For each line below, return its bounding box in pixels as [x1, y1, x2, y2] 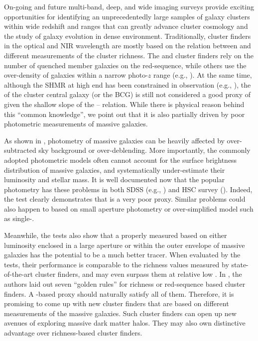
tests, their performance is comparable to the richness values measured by [4, 259, 229, 269]
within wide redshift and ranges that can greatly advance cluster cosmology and [4, 21, 248, 31]
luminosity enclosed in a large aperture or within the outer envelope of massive [4, 239, 245, 250]
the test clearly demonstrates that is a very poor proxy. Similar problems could [4, 194, 246, 204]
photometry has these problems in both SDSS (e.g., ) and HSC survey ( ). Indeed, [4, 184, 253, 194]
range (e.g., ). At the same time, [153, 70, 252, 80]
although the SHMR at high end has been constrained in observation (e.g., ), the [4, 79, 251, 90]
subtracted [4, 145, 36, 155]
